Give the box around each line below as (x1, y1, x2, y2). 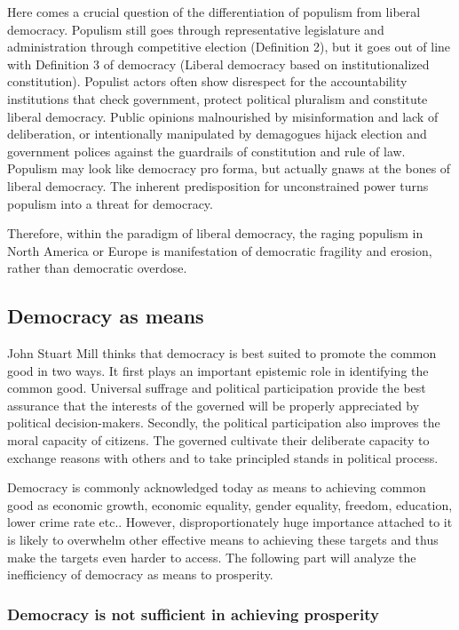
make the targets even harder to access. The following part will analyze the (7, 547, 416, 566)
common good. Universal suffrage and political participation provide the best (7, 379, 426, 397)
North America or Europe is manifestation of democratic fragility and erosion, (7, 241, 432, 259)
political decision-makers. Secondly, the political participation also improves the (7, 413, 440, 432)
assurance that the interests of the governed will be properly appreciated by (7, 395, 420, 414)
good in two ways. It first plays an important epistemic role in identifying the (7, 361, 429, 379)
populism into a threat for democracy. (7, 194, 213, 212)
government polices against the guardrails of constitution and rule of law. (7, 141, 406, 160)
